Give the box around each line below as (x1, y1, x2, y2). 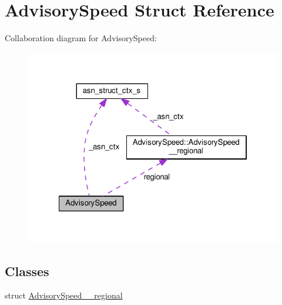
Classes (5, 261, 49, 280)
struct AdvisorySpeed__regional (5, 289, 123, 301)
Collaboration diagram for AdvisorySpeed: (5, 32, 157, 44)
